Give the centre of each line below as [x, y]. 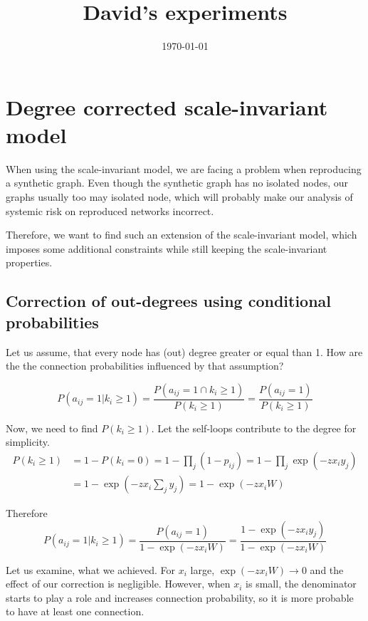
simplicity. [28, 442]
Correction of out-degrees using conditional [169, 301]
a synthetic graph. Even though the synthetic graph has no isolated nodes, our [177, 183]
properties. [29, 262]
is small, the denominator [301, 584]
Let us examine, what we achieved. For [91, 569]
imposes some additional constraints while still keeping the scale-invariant [167, 248]
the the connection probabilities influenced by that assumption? [145, 366]
